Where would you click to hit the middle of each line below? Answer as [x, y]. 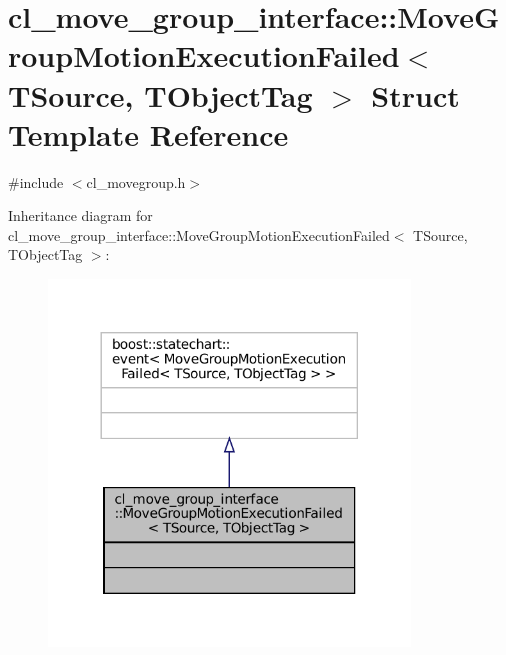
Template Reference [148, 133]
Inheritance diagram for [80, 215]
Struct [415, 94]
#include [36, 181]
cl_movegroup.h [136, 181]
